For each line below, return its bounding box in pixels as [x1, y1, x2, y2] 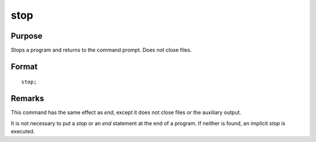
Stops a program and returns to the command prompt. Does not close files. [11, 47, 192, 54]
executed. [11, 128, 35, 135]
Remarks [11, 93, 44, 103]
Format [11, 61, 38, 71]
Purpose [11, 31, 43, 41]
